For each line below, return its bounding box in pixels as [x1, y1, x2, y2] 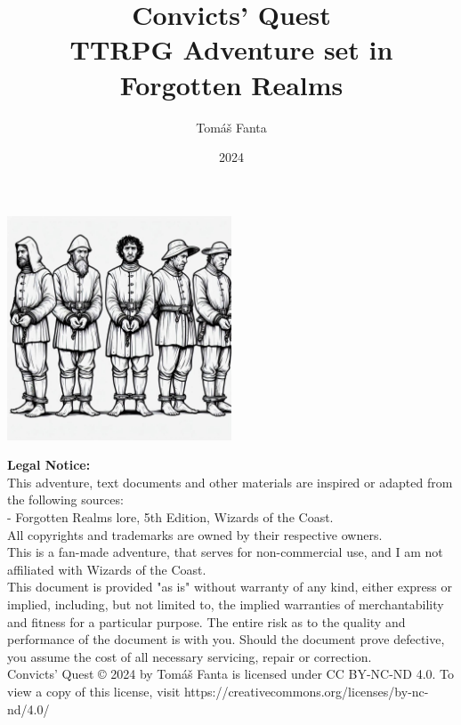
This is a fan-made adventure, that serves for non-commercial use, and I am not [7, 543, 443, 561]
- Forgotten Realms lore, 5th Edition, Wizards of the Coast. [7, 508, 334, 527]
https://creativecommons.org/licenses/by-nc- [183, 682, 429, 700]
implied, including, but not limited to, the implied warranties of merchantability [7, 595, 444, 614]
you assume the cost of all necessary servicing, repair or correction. [7, 647, 372, 665]
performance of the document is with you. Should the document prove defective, [7, 630, 445, 648]
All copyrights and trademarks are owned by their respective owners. [7, 525, 383, 544]
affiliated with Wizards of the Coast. [7, 560, 206, 578]
